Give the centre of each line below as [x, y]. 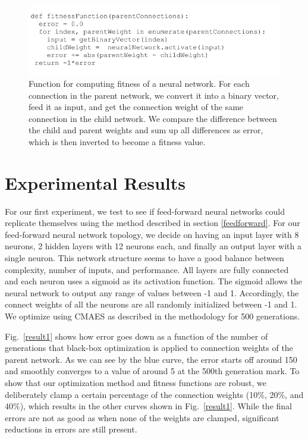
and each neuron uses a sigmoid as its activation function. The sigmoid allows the [153, 281]
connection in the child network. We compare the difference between [153, 118]
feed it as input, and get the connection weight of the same [136, 107]
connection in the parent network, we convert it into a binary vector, [154, 95]
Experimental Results [95, 182]
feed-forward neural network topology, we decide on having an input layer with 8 [152, 234]
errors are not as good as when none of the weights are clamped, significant [142, 417]
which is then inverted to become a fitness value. [117, 141]
